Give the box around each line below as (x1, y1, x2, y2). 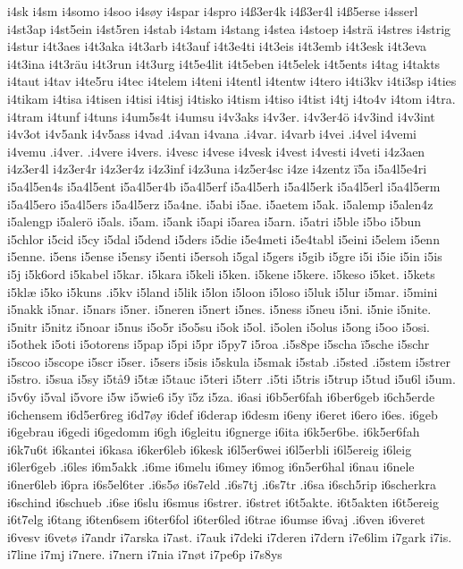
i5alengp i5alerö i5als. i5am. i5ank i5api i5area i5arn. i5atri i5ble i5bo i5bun (7, 212, 422, 231)
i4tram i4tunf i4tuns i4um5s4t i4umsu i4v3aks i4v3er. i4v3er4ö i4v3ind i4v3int (7, 106, 435, 125)
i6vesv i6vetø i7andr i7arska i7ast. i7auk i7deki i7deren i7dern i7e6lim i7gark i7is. (7, 527, 452, 546)
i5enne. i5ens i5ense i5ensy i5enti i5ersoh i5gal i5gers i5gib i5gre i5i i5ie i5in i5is (7, 247, 442, 266)
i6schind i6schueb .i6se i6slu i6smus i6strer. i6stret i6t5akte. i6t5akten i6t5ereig (7, 492, 439, 511)
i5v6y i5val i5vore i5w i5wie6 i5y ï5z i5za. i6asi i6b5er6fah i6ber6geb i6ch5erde (7, 387, 435, 406)
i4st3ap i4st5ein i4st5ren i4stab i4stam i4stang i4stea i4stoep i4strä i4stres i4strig (7, 19, 451, 38)
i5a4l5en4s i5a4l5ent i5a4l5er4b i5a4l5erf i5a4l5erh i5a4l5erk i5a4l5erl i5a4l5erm (7, 176, 441, 195)
